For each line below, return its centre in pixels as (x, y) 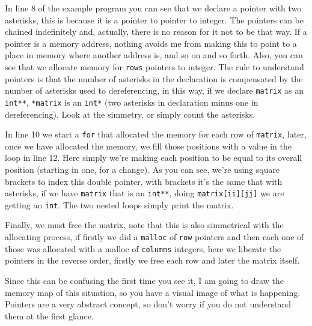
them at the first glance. (49, 315)
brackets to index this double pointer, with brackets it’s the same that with (144, 181)
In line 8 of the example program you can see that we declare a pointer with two (153, 8)
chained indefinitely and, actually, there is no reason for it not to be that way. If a (156, 32)
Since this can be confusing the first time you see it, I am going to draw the (144, 280)
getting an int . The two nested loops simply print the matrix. (119, 204)
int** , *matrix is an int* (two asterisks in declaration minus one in (132, 102)
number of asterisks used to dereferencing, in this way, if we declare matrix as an (154, 90)
